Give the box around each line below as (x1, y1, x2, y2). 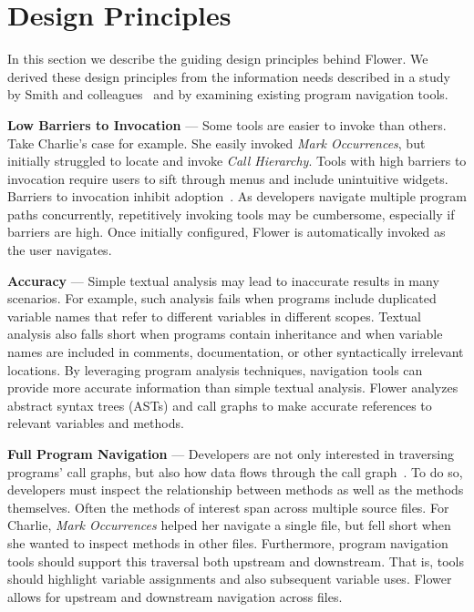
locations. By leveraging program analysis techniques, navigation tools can (7, 360, 423, 379)
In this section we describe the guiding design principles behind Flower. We (7, 49, 428, 68)
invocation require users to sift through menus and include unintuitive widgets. (7, 168, 448, 188)
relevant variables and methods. (7, 413, 184, 433)
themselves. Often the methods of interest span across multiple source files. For (7, 497, 449, 516)
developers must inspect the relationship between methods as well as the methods (7, 480, 464, 499)
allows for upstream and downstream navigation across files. (7, 586, 343, 606)
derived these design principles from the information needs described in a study (7, 66, 451, 86)
